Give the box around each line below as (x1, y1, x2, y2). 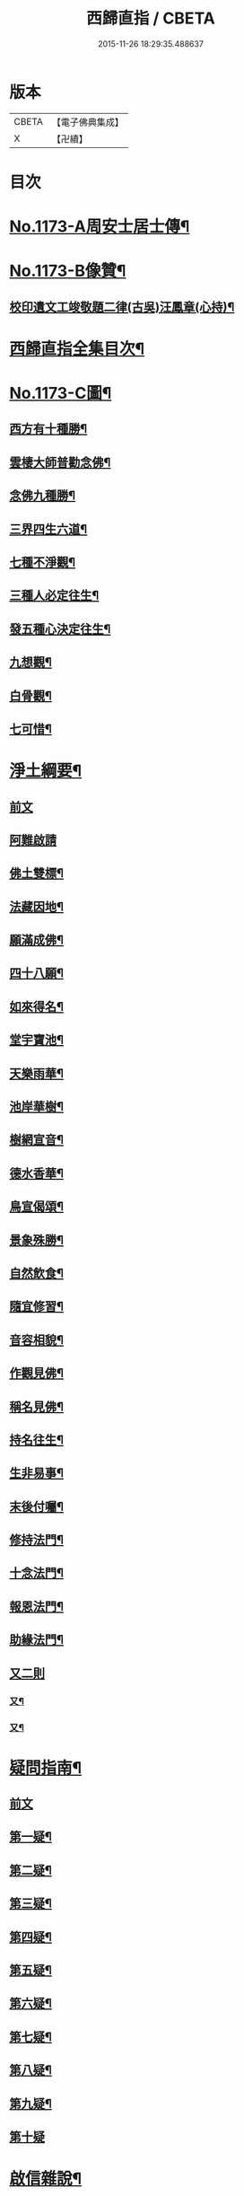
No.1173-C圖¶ (9, 383, 112, 404)
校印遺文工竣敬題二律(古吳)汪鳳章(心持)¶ (9, 299, 235, 314)
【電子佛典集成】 (51, 116, 124, 128)
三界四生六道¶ (9, 522, 88, 537)
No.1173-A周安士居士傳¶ (9, 216, 190, 237)
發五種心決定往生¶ (9, 621, 111, 637)
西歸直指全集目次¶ (9, 338, 145, 359)
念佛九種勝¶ (9, 488, 76, 504)
